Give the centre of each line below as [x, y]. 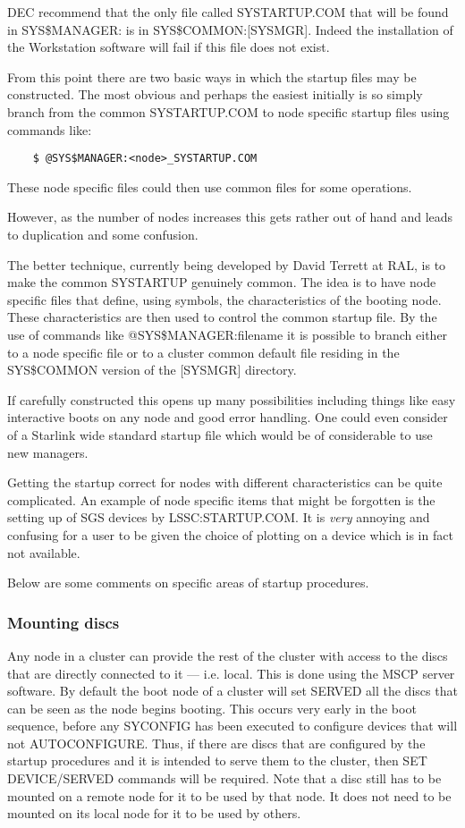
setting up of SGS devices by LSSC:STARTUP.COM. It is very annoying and [219, 517]
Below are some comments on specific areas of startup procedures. [188, 583]
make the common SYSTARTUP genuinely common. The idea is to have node [222, 282]
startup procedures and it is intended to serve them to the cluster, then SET [217, 760]
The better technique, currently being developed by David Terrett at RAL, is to [227, 264]
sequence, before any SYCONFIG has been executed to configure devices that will [232, 726]
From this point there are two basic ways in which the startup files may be [212, 76]
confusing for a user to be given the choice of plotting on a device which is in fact [230, 534]
